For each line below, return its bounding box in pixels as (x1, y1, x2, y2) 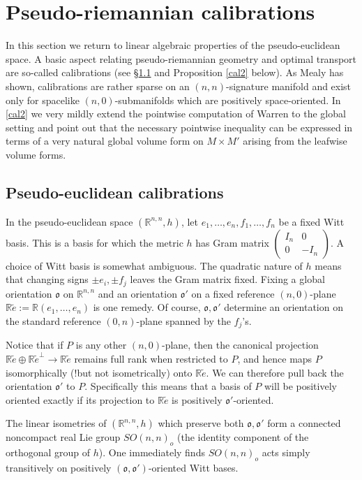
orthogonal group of (6, 445, 91, 460)
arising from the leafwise (243, 133, 347, 148)
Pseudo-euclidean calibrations (6, 181, 224, 203)
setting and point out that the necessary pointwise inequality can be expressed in (6, 119, 353, 134)
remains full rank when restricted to (74, 351, 228, 365)
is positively (172, 392, 223, 407)
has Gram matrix (195, 235, 269, 249)
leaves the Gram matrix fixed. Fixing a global (130, 272, 325, 286)
